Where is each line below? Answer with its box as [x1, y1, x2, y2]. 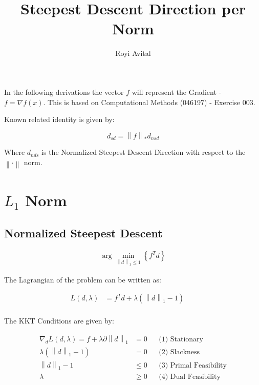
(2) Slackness [159, 348, 200, 356]
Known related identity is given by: [4, 114, 115, 125]
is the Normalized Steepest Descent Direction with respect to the [41, 147, 246, 157]
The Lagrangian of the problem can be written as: [4, 274, 161, 285]
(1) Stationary [159, 336, 203, 343]
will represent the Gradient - [132, 86, 222, 97]
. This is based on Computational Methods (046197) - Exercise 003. [43, 96, 255, 107]
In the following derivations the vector [4, 86, 124, 97]
